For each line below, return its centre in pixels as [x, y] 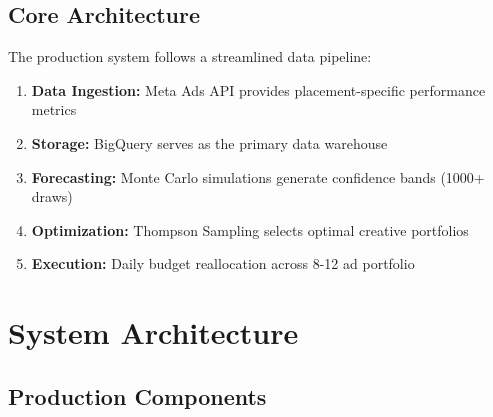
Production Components [137, 395]
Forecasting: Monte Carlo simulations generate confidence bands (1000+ [258, 176]
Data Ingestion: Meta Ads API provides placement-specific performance [258, 89]
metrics [54, 109]
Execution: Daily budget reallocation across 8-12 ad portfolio [223, 263]
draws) [52, 196]
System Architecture [153, 332]
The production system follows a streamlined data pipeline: [190, 56]
